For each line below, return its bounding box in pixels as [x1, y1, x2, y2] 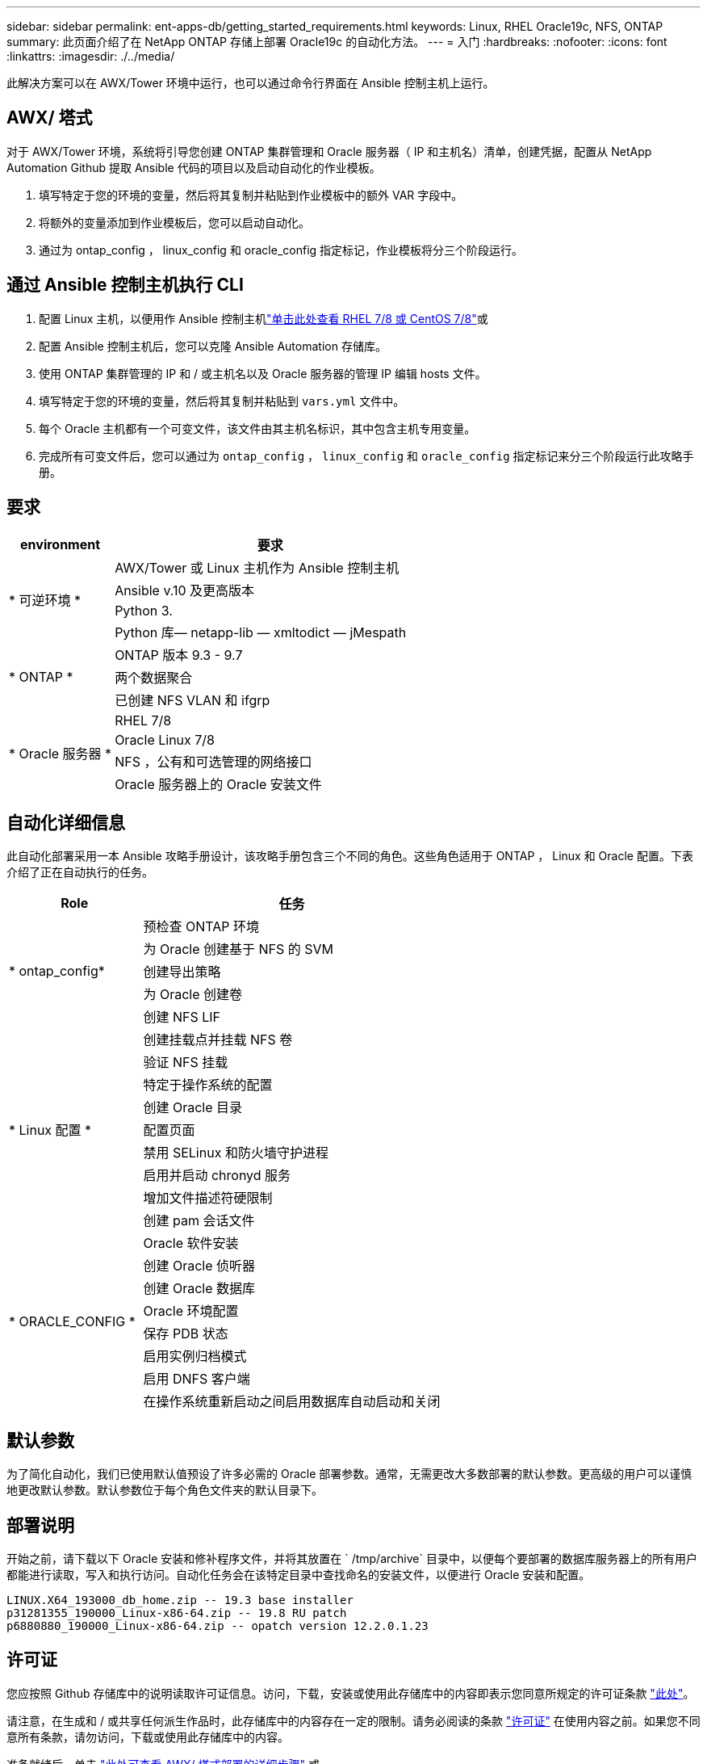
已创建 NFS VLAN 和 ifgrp [115, 691, 270, 708]
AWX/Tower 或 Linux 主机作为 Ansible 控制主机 [115, 559, 400, 576]
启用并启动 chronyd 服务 [143, 1167, 291, 1184]
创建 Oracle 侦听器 [143, 1258, 256, 1275]
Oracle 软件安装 [143, 1235, 239, 1252]
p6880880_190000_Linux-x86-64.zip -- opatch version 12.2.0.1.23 [6, 1619, 429, 1633]
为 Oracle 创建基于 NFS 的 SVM [143, 941, 334, 958]
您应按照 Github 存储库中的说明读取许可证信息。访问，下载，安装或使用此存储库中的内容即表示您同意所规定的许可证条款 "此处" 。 [6, 1686, 695, 1700]
